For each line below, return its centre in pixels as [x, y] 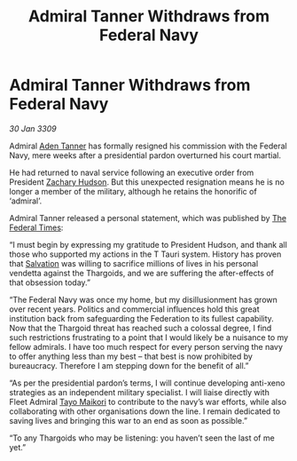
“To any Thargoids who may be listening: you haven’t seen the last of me [142, 438]
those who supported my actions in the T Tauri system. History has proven [145, 254]
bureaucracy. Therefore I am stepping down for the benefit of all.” [129, 365]
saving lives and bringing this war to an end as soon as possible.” [129, 420]
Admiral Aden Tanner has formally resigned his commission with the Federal [148, 146]
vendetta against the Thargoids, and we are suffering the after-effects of [142, 273]
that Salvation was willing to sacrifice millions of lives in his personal [134, 263]
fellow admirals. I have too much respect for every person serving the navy [146, 346]
